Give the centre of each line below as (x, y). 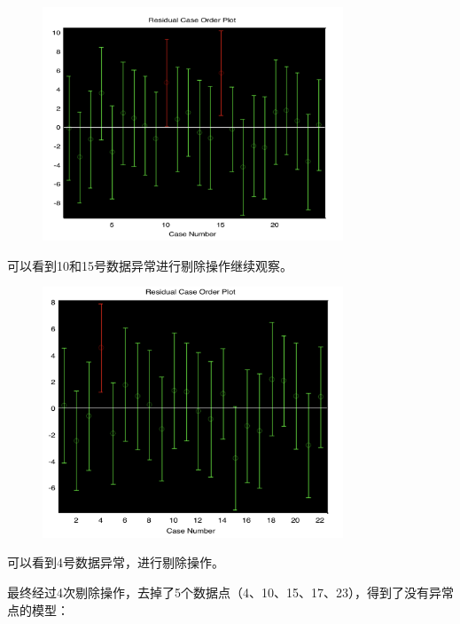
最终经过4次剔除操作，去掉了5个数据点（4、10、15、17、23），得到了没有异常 (230, 592)
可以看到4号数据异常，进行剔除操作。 (116, 562)
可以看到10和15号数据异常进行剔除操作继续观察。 (150, 265)
